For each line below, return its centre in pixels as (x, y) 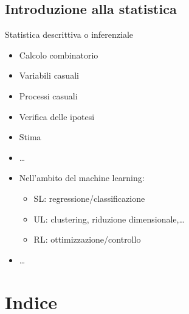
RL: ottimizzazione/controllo (87, 239)
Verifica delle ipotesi (57, 116)
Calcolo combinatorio (59, 55)
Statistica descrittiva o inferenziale (69, 34)
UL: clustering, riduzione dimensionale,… (109, 219)
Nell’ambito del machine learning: (82, 178)
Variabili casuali (49, 75)
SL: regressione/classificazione (89, 198)
